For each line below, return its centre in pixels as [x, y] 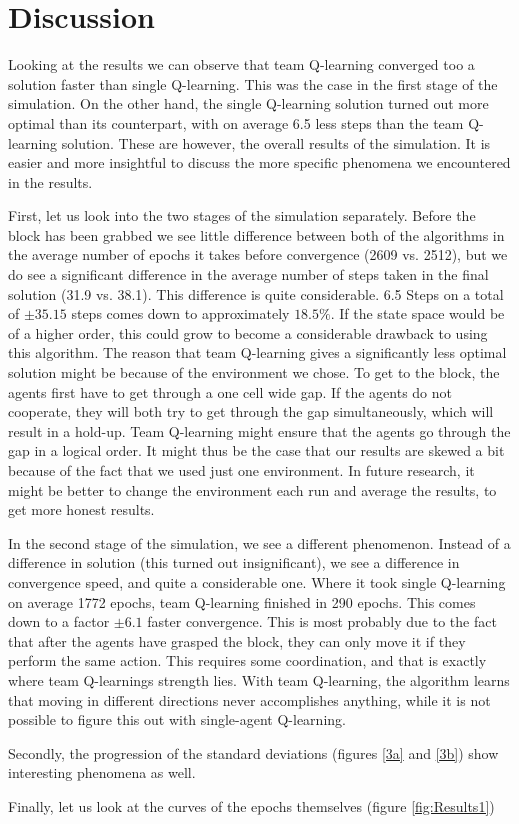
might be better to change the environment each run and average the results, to [252, 489]
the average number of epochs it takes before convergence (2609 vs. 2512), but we [258, 254]
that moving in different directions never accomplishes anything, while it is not [249, 699]
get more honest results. [81, 509]
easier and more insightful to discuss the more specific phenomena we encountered [259, 162]
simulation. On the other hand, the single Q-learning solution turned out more [248, 103]
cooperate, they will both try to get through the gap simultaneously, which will [251, 411]
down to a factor [59, 621]
